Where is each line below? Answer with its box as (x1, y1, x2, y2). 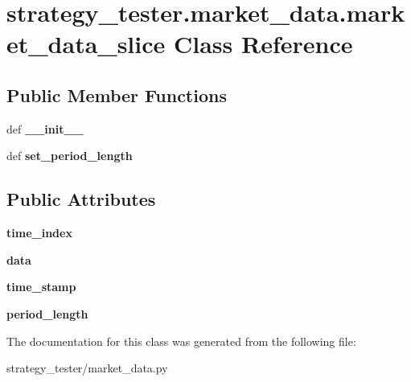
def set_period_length (6, 147, 133, 164)
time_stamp (6, 278, 76, 295)
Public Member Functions (6, 82, 227, 107)
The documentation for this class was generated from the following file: (6, 332, 356, 349)
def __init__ (6, 120, 84, 137)
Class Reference (174, 27, 353, 60)
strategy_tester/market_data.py (6, 359, 168, 376)
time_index (6, 224, 72, 241)
